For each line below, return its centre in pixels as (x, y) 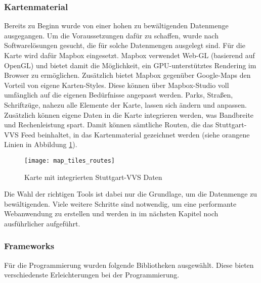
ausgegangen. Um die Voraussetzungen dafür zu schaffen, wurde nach (111, 35)
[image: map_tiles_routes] (70, 160)
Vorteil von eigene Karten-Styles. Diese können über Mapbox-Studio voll (117, 85)
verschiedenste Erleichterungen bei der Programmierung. (92, 275)
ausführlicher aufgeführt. (42, 223)
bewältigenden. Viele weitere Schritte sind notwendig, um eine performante (120, 203)
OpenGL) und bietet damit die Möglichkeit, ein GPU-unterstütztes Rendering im (130, 65)
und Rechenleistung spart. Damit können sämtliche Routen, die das (109, 125)
